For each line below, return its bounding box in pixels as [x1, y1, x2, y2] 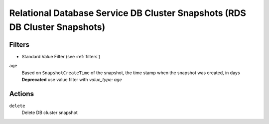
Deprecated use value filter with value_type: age [21, 77, 122, 83]
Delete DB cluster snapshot [21, 110, 78, 116]
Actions [9, 90, 34, 98]
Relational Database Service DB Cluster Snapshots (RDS [9, 7, 247, 18]
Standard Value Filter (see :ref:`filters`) [21, 53, 101, 59]
